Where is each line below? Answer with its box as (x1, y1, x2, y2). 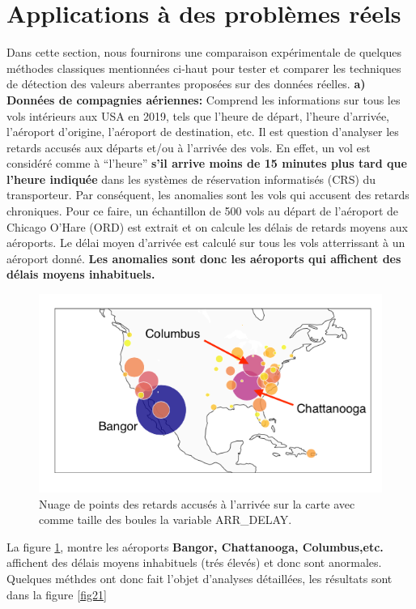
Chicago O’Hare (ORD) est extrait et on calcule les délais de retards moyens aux (6, 218, 408, 235)
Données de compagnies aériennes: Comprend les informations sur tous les (6, 91, 401, 108)
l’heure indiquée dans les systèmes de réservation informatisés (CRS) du (6, 170, 376, 187)
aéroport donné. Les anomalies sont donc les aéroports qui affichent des (6, 249, 401, 266)
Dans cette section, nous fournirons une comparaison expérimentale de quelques (6, 44, 402, 61)
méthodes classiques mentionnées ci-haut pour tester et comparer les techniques (6, 59, 401, 76)
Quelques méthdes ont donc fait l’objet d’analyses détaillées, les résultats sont (6, 570, 393, 587)
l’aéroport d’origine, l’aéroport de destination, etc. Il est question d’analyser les (6, 123, 399, 140)
